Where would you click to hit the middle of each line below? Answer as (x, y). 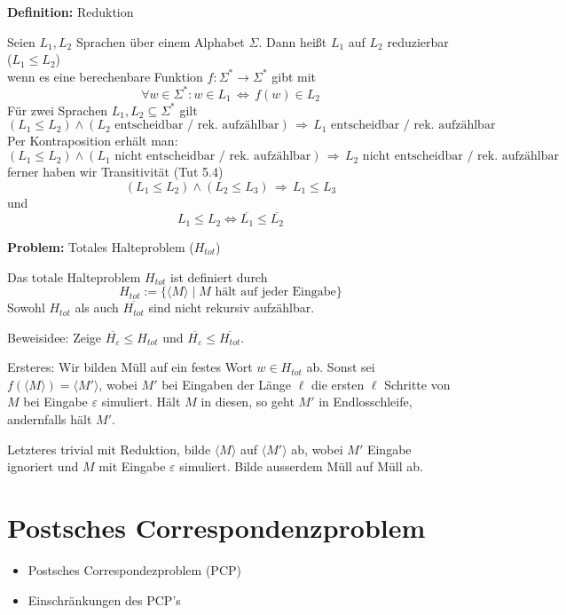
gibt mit (294, 76)
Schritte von (417, 384)
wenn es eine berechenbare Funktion (105, 76)
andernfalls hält (50, 419)
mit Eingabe (132, 466)
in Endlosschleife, (366, 402)
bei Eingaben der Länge (227, 384)
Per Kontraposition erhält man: (93, 141)
